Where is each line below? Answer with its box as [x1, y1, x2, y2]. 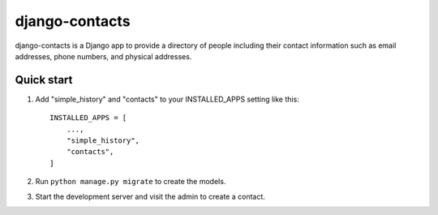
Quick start [15, 73, 73, 87]
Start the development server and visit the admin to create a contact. [35, 191, 265, 201]
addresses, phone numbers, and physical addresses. [15, 51, 192, 61]
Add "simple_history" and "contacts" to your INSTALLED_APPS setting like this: [35, 94, 299, 104]
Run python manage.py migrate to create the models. [35, 177, 226, 187]
